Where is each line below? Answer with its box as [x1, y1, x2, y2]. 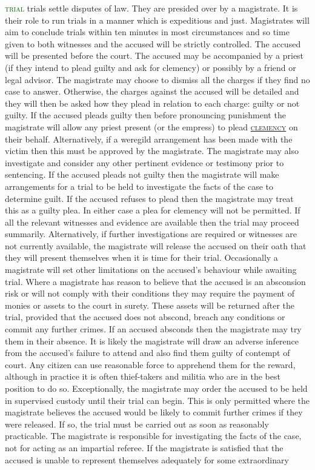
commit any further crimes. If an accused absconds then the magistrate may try [5, 323, 302, 335]
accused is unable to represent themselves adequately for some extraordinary [5, 453, 289, 466]
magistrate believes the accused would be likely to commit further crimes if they [5, 406, 303, 418]
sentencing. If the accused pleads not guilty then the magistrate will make [5, 168, 279, 181]
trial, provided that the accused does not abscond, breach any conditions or [5, 311, 285, 323]
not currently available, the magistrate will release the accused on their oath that [5, 239, 307, 252]
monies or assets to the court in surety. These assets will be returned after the [5, 298, 295, 311]
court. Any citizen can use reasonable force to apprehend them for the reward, [5, 358, 296, 371]
